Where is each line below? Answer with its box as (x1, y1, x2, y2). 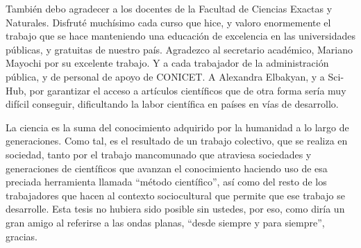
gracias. (6, 229, 38, 243)
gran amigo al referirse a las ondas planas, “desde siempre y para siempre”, (6, 215, 325, 229)
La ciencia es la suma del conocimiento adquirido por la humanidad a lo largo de (6, 119, 349, 134)
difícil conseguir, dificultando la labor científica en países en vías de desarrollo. (6, 97, 339, 111)
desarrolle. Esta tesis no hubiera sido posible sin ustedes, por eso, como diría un (6, 201, 345, 216)
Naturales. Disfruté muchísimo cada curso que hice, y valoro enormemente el (6, 15, 331, 29)
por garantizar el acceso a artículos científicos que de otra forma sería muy (29, 83, 346, 97)
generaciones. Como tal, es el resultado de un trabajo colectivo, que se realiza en (6, 133, 348, 148)
